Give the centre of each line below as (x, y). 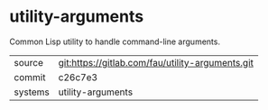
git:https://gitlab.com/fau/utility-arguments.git (156, 62)
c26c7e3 (78, 77)
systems (32, 92)
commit (30, 77)
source (28, 62)
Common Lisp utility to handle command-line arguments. (115, 41)
